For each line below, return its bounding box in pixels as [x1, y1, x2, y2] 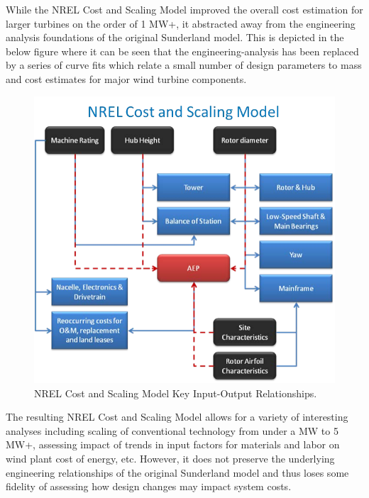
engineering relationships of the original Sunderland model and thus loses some [6, 465, 349, 480]
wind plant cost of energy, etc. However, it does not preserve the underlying [6, 450, 335, 465]
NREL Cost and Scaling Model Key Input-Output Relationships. [34, 385, 317, 400]
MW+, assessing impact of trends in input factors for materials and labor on [6, 437, 340, 452]
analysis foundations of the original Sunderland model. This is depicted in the [6, 30, 344, 45]
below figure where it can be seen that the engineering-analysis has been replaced [6, 43, 359, 58]
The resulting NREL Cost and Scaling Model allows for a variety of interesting [6, 409, 348, 424]
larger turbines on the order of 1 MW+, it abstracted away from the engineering [6, 16, 356, 31]
